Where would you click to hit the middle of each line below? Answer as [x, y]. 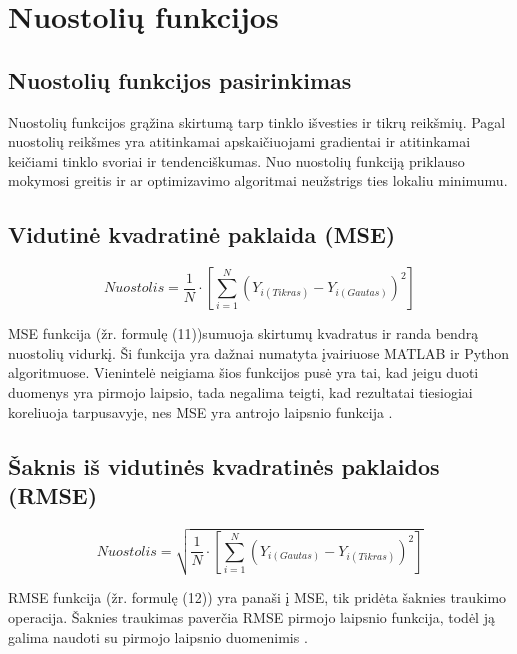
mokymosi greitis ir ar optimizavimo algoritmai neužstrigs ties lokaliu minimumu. [258, 180]
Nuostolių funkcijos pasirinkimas [180, 79]
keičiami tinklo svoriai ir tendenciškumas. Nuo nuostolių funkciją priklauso [236, 160]
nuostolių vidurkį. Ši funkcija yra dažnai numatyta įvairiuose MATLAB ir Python [259, 352]
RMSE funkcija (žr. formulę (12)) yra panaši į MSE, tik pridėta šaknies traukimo [257, 597]
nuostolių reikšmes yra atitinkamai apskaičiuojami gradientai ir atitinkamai [239, 141]
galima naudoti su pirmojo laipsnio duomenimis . [158, 636]
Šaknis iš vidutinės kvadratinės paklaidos [224, 465]
